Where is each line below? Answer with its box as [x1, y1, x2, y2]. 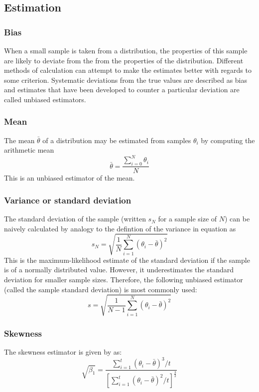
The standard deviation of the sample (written [4, 213, 146, 224]
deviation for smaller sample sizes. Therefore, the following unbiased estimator [4, 274, 243, 285]
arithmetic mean [4, 145, 54, 155]
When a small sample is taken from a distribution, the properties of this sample [4, 45, 248, 55]
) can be [225, 213, 250, 224]
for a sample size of [158, 213, 217, 224]
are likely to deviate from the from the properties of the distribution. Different [4, 55, 244, 65]
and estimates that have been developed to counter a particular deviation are [4, 84, 240, 95]
